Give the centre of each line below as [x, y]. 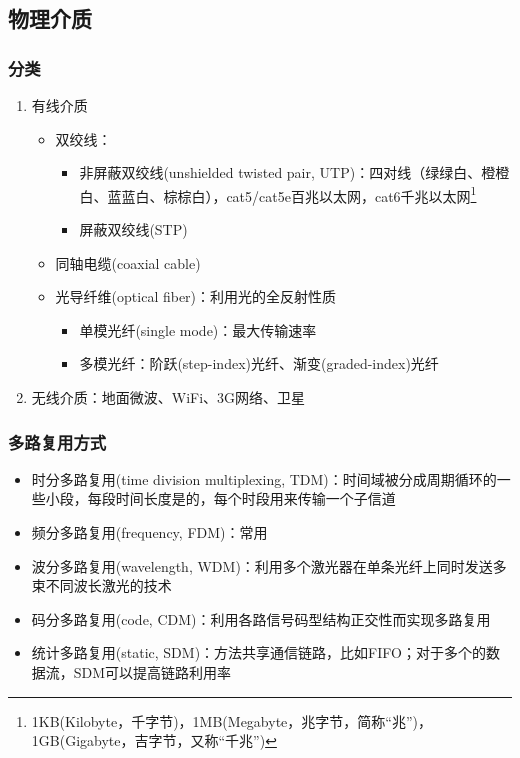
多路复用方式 [57, 441]
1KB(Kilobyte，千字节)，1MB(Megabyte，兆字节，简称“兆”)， [231, 720]
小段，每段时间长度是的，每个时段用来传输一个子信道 [220, 498]
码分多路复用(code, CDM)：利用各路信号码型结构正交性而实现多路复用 [261, 618]
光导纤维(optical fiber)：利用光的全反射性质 [196, 296]
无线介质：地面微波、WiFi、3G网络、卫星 [168, 397]
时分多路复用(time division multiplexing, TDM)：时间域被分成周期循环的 [264, 478]
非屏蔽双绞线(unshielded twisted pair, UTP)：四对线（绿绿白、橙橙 [294, 172]
